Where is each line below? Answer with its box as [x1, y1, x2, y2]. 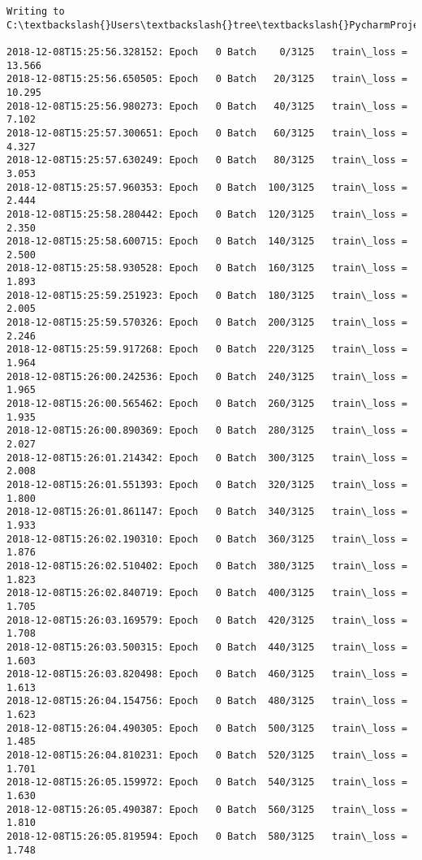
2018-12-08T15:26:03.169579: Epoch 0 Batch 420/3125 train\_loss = [6, 614, 407, 626]
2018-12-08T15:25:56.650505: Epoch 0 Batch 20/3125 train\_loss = [6, 73, 407, 85]
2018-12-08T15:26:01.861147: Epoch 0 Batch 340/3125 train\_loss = [6, 506, 407, 518]
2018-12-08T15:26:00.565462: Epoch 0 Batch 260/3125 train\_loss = [6, 398, 407, 410]
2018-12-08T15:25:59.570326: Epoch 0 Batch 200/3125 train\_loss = [6, 317, 407, 329]
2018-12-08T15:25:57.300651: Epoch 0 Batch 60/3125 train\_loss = [6, 127, 407, 139]
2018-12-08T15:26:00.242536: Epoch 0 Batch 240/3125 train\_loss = [6, 370, 407, 382]
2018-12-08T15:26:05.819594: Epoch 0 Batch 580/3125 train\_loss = [6, 831, 407, 843]
